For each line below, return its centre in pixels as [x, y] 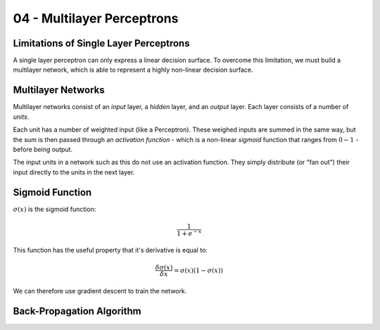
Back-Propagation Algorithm [77, 311]
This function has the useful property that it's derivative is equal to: [110, 250]
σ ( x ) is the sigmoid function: [55, 209]
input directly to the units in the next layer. [74, 172]
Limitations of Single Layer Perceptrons [101, 43]
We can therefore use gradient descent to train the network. [100, 291]
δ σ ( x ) [164, 268]
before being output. [43, 149]
